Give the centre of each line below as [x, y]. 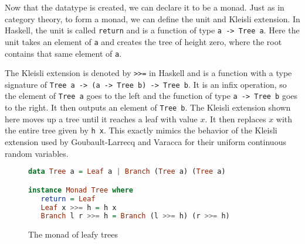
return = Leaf [68, 199]
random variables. [37, 153]
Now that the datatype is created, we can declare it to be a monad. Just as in [145, 7]
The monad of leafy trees [73, 234]
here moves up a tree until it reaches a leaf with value [101, 118]
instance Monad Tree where [81, 190]
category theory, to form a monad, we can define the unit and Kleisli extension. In [152, 18]
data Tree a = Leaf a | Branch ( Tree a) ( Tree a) [127, 172]
